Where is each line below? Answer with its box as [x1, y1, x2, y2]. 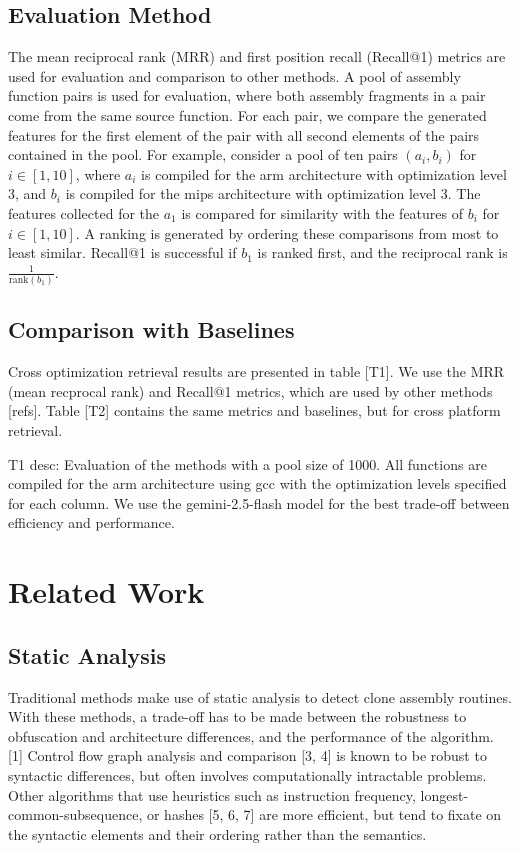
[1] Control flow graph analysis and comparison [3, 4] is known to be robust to [8, 745, 487, 766]
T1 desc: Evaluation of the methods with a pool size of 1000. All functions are [8, 453, 487, 474]
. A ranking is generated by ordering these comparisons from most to [75, 222, 499, 243]
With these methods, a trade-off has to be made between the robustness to [8, 706, 467, 727]
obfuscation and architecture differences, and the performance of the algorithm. [8, 725, 494, 746]
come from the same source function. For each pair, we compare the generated [8, 104, 487, 125]
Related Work [8, 571, 205, 612]
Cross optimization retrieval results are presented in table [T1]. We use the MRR [8, 361, 505, 382]
